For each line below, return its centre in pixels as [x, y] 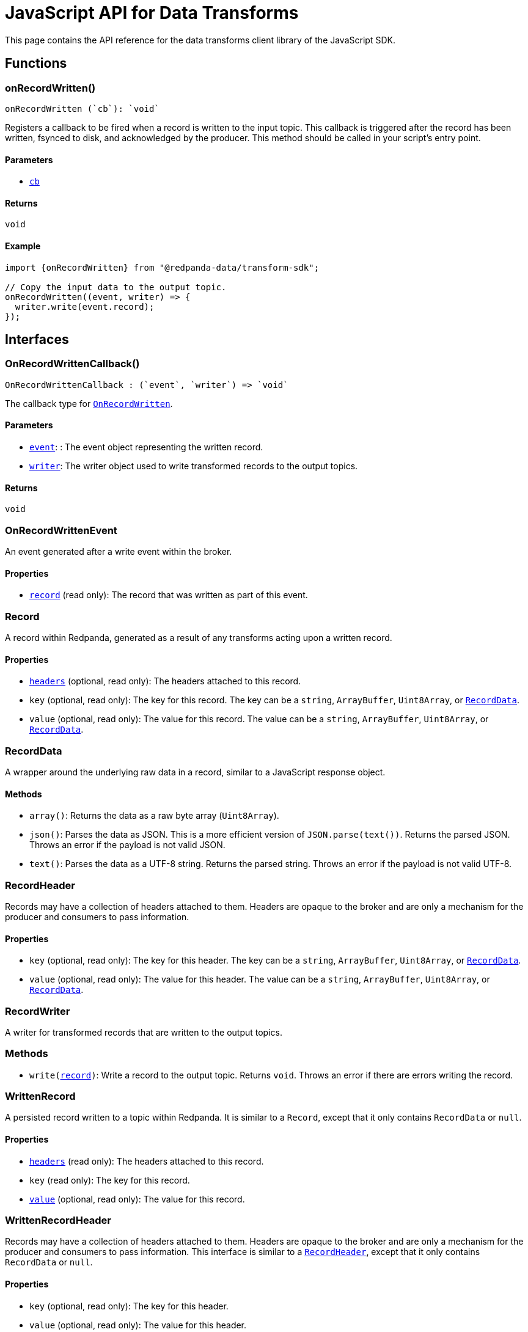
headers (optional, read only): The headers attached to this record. [165, 681]
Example [23, 246]
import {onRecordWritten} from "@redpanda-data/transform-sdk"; [162, 267]
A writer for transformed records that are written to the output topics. [144, 1032]
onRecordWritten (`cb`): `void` [82, 108]
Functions [36, 64]
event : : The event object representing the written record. [146, 447]
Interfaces [37, 340]
